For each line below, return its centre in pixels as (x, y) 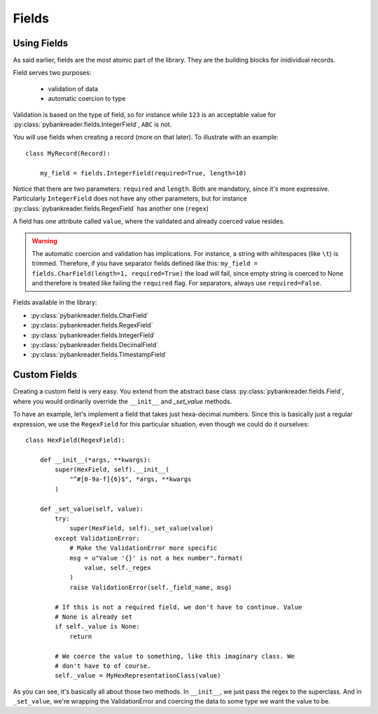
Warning (44, 241)
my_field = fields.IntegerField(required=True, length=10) (143, 173)
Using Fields (41, 43)
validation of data (73, 88)
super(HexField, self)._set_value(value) (141, 528)
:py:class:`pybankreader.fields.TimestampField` (99, 355)
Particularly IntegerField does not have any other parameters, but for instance (130, 198)
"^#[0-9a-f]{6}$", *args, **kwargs (131, 479)
